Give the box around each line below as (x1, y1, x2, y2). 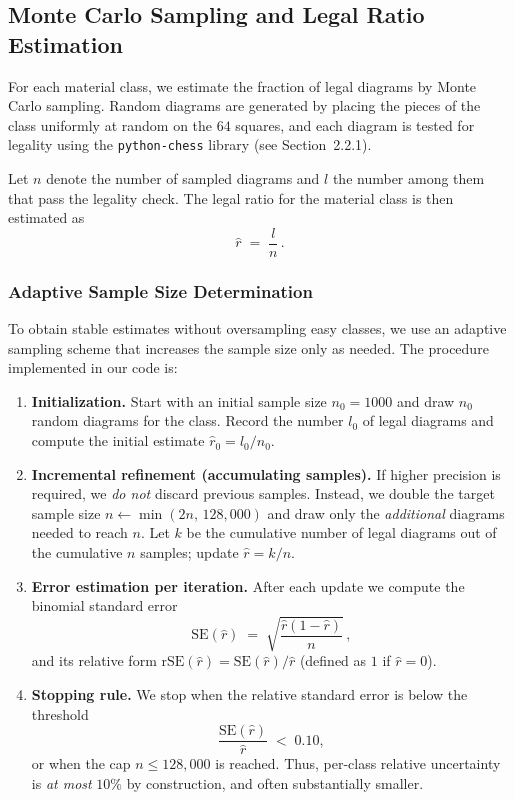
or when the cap (31, 753, 131, 774)
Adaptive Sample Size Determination (8, 278, 313, 303)
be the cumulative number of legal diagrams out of (186, 522, 497, 543)
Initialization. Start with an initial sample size (31, 390, 327, 411)
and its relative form (31, 650, 157, 671)
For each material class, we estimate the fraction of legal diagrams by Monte (8, 75, 477, 96)
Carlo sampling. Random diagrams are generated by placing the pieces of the (8, 95, 481, 116)
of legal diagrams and (362, 410, 494, 431)
